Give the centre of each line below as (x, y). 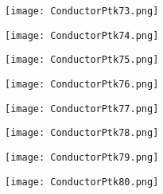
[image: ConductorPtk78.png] (82, 133)
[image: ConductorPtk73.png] (82, 11)
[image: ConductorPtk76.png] (82, 84)
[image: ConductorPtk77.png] (82, 109)
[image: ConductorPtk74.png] (82, 35)
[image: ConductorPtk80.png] (82, 182)
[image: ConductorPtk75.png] (82, 60)
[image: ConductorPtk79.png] (82, 157)
